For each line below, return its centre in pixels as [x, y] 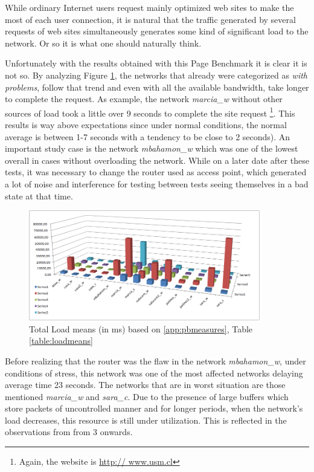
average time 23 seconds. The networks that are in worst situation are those [145, 385]
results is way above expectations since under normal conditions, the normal [146, 124]
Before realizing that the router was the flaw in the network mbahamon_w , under [155, 360]
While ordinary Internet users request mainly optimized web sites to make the [149, 7]
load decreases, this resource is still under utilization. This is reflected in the [146, 420]
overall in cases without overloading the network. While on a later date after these [157, 160]
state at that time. [39, 196]
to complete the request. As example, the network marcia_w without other [144, 99]
